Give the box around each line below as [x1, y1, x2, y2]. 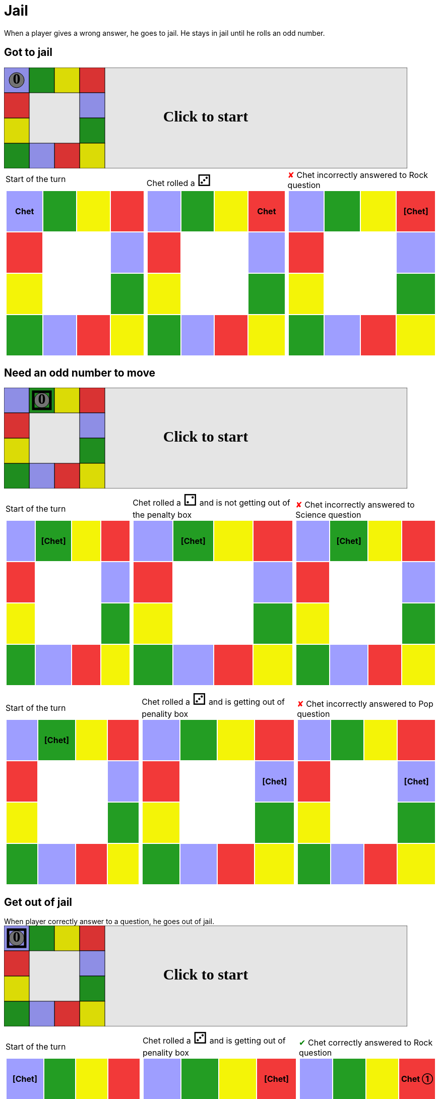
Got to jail [4, 46, 52, 59]
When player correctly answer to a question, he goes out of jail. [4, 917, 215, 926]
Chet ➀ [401, 1074, 433, 1084]
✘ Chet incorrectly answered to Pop [297, 699, 433, 709]
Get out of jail [4, 895, 73, 908]
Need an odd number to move [4, 367, 156, 380]
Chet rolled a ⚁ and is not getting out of [133, 490, 290, 510]
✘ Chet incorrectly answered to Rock [287, 169, 428, 180]
